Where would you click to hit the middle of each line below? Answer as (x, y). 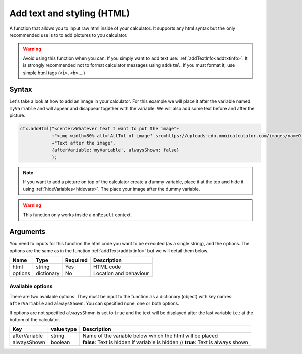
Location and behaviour (121, 273)
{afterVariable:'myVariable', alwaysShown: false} (116, 150)
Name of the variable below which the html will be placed (150, 336)
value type (64, 329)
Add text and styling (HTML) (70, 13)
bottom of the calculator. (35, 319)
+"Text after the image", (84, 143)
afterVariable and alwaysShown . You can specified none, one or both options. (94, 303)
